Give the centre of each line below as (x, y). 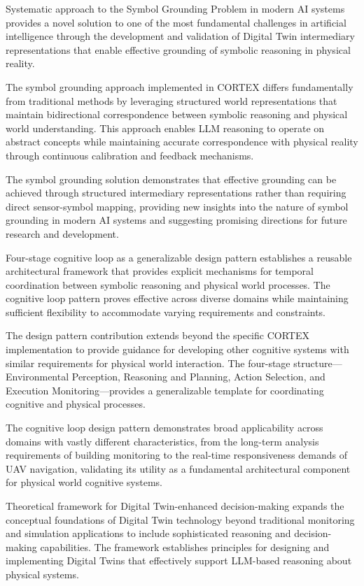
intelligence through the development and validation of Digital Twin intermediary (180, 36)
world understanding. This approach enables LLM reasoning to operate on (165, 128)
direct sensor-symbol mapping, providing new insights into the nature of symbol (177, 206)
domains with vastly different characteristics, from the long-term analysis (162, 441)
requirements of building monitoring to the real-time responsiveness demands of (176, 455)
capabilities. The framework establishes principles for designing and (185, 546)
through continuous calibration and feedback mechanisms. (130, 155)
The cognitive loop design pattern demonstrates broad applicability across (164, 428)
